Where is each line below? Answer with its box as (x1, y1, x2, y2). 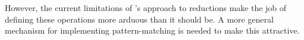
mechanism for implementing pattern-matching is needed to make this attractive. (5, 24, 300, 37)
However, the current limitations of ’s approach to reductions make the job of (5, 2, 287, 13)
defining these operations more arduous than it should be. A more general (5, 13, 274, 25)
